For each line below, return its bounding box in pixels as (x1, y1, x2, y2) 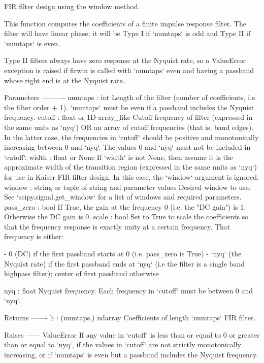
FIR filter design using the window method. (4, 1, 140, 11)
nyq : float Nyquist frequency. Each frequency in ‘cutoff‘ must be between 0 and (4, 285, 253, 295)
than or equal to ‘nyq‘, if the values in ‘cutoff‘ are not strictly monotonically (4, 339, 241, 350)
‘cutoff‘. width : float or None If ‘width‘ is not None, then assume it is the (4, 151, 234, 162)
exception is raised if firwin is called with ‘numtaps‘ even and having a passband (4, 64, 254, 75)
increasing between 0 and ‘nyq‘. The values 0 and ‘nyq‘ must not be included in (4, 142, 251, 152)
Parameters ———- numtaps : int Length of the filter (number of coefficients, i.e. (4, 92, 257, 103)
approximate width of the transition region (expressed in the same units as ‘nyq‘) (4, 161, 257, 172)
